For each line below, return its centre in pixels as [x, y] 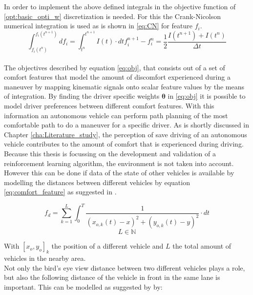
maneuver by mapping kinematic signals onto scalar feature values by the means [124, 86]
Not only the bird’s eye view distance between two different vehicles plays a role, [125, 267]
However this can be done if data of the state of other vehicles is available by [119, 173]
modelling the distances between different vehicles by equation [97, 182]
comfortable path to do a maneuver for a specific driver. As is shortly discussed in [127, 125]
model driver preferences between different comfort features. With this [109, 106]
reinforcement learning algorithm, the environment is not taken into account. [119, 163]
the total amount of [202, 246]
